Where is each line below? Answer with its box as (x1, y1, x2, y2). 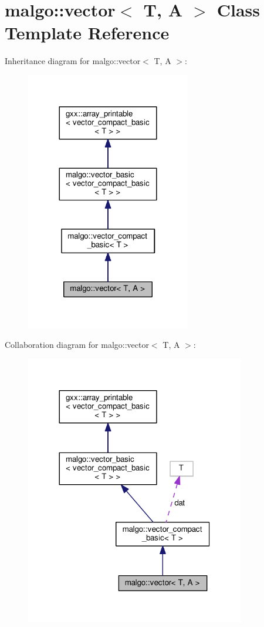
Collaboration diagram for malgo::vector (5, 338, 149, 351)
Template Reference (5, 21, 170, 45)
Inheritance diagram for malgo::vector (5, 55, 141, 67)
